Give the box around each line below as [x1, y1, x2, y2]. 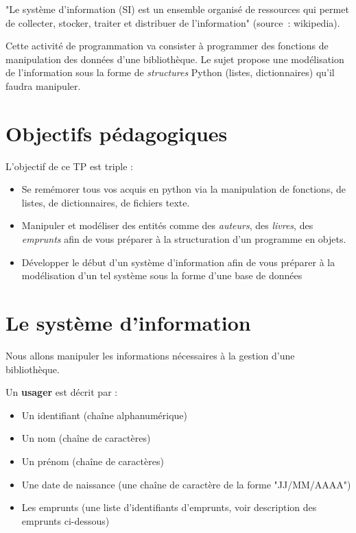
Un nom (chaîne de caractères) [21, 431, 151, 445]
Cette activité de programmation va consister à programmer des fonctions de [5, 38, 329, 53]
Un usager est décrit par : [5, 385, 118, 399]
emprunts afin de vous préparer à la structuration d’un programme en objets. [21, 232, 346, 246]
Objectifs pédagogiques [5, 119, 228, 147]
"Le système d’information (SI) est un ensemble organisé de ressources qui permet [5, 2, 349, 16]
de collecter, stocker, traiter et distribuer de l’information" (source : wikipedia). [5, 15, 340, 29]
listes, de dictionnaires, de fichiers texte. [21, 195, 190, 209]
